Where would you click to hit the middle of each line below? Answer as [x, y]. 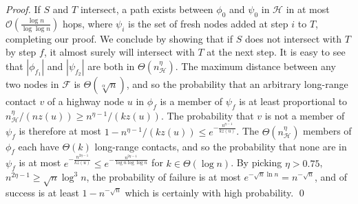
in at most [308, 9]
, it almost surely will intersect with [119, 52]
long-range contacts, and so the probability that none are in [221, 146]
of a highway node [86, 101]
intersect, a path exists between [147, 9]
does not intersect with [293, 38]
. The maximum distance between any [255, 66]
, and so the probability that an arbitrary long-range [237, 83]
